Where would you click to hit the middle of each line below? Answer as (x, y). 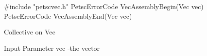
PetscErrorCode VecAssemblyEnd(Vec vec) (68, 16)
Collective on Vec (30, 32)
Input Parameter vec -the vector (52, 48)
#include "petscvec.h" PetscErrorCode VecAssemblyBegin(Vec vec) (104, 6)
